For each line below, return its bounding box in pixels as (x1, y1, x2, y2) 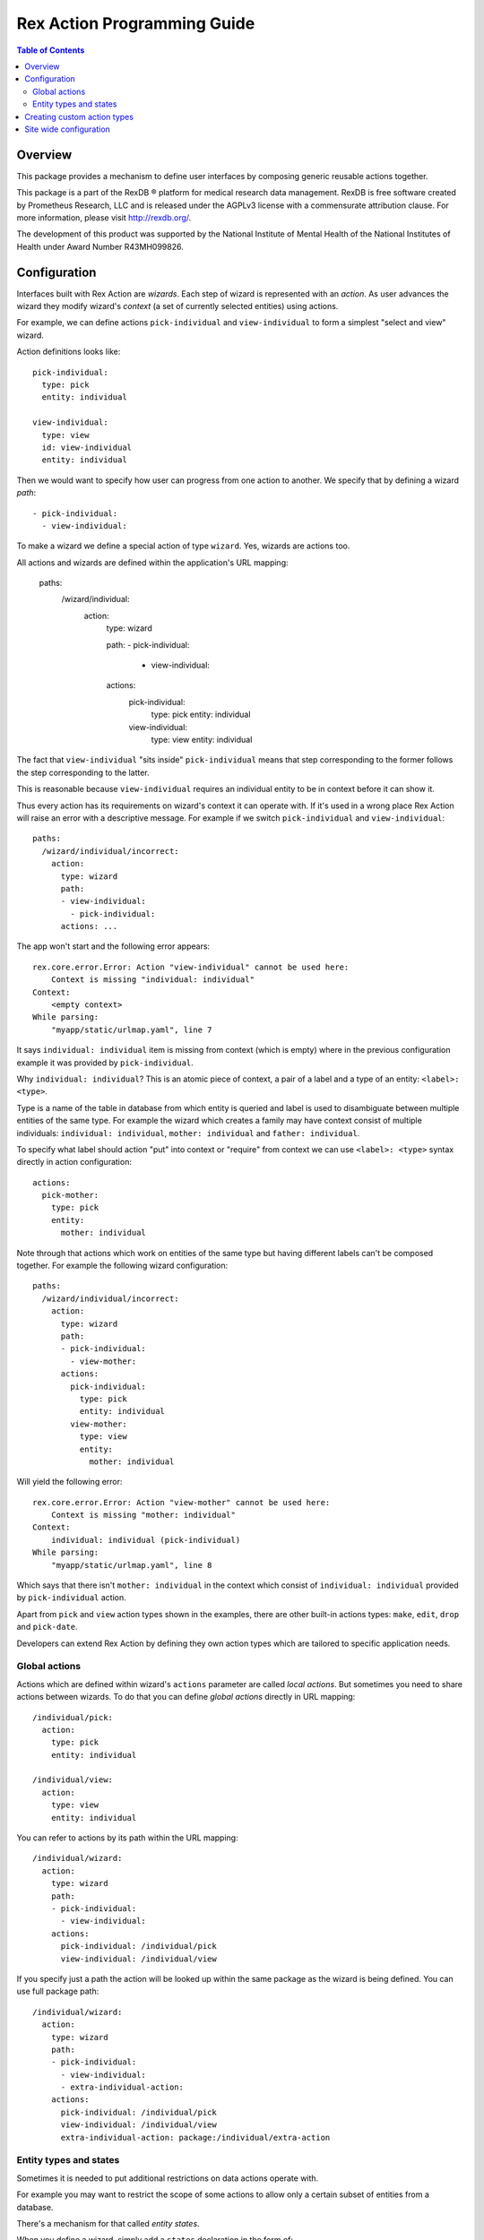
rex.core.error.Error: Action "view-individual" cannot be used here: (32, 961, 350, 972)
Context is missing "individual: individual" (50, 975, 255, 985)
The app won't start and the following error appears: (16, 941, 211, 952)
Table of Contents (16, 45, 85, 56)
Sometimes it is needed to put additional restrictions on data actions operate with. (16, 2173, 319, 2184)
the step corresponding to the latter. (16, 767, 150, 778)
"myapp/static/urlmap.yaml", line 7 (50, 1024, 212, 1035)
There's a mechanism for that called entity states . (16, 2218, 201, 2228)
